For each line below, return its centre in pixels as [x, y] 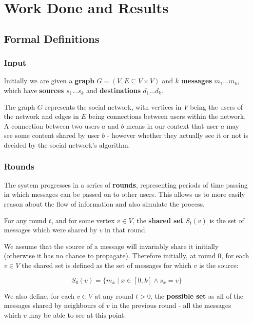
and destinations [114, 90]
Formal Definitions [52, 38]
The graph [19, 106]
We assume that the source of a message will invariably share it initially [111, 246]
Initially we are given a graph [49, 81]
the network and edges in [41, 116]
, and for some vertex [83, 220]
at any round [114, 295]
